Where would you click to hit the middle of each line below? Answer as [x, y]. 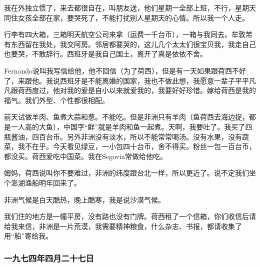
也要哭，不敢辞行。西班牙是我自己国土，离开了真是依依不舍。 [105, 54]
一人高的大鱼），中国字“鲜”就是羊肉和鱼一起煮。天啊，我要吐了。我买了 [128, 126]
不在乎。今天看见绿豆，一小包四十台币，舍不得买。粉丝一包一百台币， [140, 146]
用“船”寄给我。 [28, 236]
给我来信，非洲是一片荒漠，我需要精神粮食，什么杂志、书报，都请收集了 [123, 226]
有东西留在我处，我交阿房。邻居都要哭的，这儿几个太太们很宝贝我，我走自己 [130, 44]
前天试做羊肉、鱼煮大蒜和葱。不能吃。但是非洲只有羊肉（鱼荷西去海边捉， [126, 117]
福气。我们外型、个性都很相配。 [56, 100]
